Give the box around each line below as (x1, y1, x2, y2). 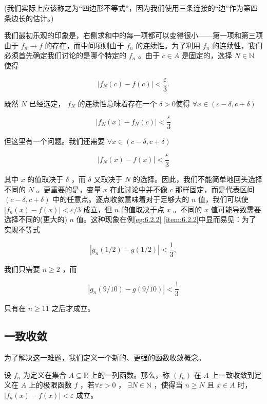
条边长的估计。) (4, 12, 54, 23)
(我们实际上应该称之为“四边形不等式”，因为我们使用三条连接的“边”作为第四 (4, 3, 258, 13)
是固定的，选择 (181, 50, 232, 61)
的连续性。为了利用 (136, 40, 201, 50)
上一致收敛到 (211, 369, 255, 380)
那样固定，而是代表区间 (175, 183, 255, 194)
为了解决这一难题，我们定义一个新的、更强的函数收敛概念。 (4, 352, 205, 363)
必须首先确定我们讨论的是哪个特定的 (4, 50, 126, 61)
